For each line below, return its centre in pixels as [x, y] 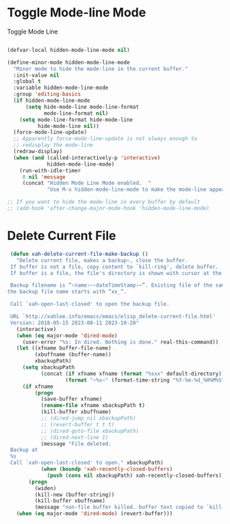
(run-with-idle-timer [50, 170]
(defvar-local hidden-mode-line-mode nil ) [68, 50]
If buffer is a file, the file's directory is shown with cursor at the [116, 273]
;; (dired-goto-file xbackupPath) [90, 431]
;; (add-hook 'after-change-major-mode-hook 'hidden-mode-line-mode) [108, 209]
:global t [27, 81]
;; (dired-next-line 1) [75, 437]
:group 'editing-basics [47, 94]
